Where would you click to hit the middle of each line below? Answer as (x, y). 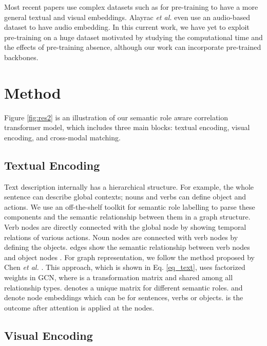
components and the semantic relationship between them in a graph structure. (127, 217)
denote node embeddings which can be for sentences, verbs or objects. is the (124, 297)
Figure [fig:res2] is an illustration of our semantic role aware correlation (116, 117)
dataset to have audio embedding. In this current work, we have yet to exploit (127, 27)
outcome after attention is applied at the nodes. (79, 307)
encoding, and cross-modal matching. (62, 137)
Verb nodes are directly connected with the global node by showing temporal (125, 227)
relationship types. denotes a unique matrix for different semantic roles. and (123, 287)
